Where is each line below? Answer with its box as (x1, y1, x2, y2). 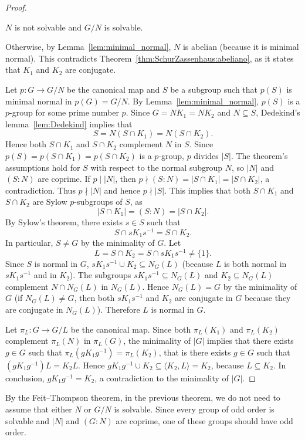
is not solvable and (14, 21, 82, 33)
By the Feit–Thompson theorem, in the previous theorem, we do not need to (5, 391, 280, 404)
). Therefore (97, 303, 140, 316)
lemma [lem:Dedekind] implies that (5, 117, 133, 130)
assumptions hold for (5, 161, 80, 173)
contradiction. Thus (5, 184, 76, 196)
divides (194, 149, 219, 161)
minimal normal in (5, 94, 72, 107)
